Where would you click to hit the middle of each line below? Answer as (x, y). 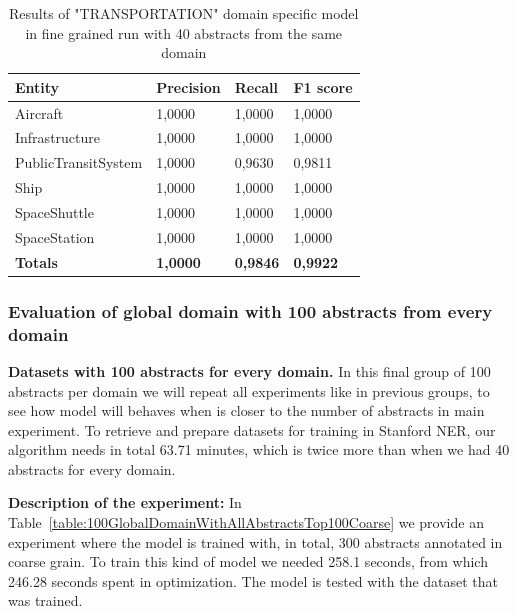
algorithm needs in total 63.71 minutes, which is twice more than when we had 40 (259, 449)
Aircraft (39, 112)
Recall (256, 86)
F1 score (323, 86)
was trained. (45, 600)
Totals (36, 261)
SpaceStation (55, 236)
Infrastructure (57, 137)
